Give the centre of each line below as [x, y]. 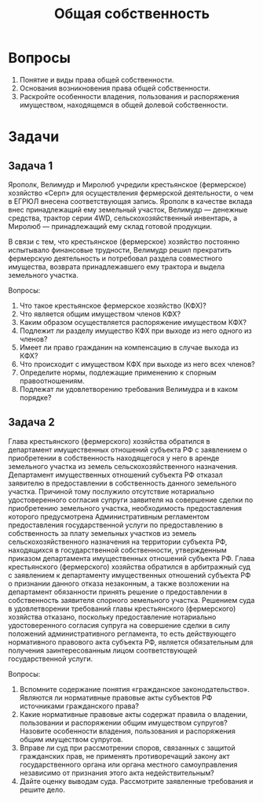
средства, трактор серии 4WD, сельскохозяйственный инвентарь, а [123, 218]
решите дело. [42, 789]
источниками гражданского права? [79, 706]
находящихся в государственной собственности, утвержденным [118, 550]
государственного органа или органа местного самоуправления [128, 764]
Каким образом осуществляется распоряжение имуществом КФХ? [133, 322]
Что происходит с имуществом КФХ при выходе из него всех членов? [137, 364]
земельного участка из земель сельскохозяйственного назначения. [123, 466]
